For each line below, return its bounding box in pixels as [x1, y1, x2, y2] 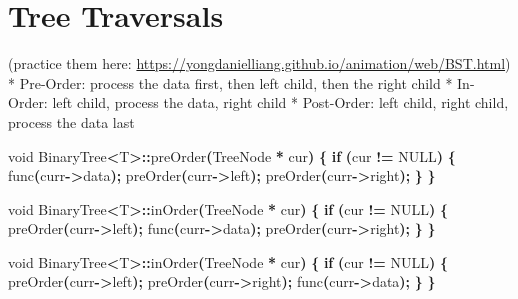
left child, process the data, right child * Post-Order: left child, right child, [52, 92, 509, 113]
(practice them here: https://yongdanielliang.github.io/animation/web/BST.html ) [8, 53, 511, 74]
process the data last [8, 111, 135, 132]
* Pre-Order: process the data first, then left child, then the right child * [8, 72, 453, 93]
